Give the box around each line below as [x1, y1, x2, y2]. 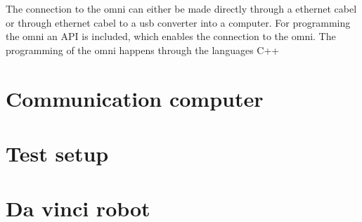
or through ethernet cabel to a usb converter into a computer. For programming [6, 15, 351, 30]
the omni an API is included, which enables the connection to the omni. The [6, 29, 336, 44]
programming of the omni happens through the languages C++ [6, 42, 280, 57]
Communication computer [6, 84, 264, 112]
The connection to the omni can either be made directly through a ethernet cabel [6, 1, 357, 15]
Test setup [6, 138, 109, 167]
